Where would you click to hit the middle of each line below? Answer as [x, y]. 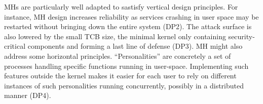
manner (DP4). [28, 95]
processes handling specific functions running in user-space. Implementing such [126, 66]
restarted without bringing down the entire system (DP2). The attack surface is [128, 26]
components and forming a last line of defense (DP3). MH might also [135, 46]
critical [15, 46]
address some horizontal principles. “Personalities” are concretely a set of [118, 56]
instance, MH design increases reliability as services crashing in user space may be [131, 16]
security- [241, 36]
